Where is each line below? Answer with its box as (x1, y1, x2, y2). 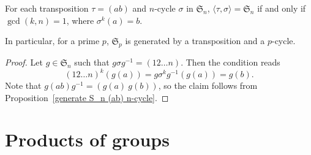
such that (74, 55, 110, 68)
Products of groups (5, 127, 170, 152)
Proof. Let (5, 55, 43, 68)
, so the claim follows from (158, 79, 258, 92)
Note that (5, 79, 42, 92)
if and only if (257, 2, 306, 14)
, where (66, 13, 94, 26)
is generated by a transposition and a (125, 34, 265, 47)
